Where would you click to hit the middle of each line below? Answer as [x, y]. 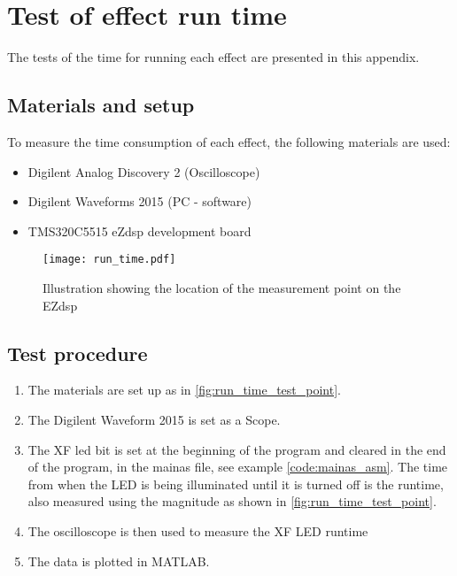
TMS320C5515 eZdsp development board [139, 230]
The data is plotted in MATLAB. [119, 561]
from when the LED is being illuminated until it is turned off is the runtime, [236, 484]
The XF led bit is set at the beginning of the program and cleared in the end [237, 449]
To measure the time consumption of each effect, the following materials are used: [229, 141]
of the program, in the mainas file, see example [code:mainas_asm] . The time [238, 467]
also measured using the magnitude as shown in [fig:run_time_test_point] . [232, 501]
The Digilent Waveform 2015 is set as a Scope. [154, 419]
